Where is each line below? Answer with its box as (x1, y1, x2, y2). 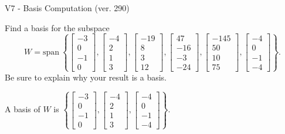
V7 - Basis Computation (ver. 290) (5, 2, 130, 14)
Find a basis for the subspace (5, 21, 110, 33)
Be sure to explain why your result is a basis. (5, 71, 167, 83)
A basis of (5, 103, 40, 115)
